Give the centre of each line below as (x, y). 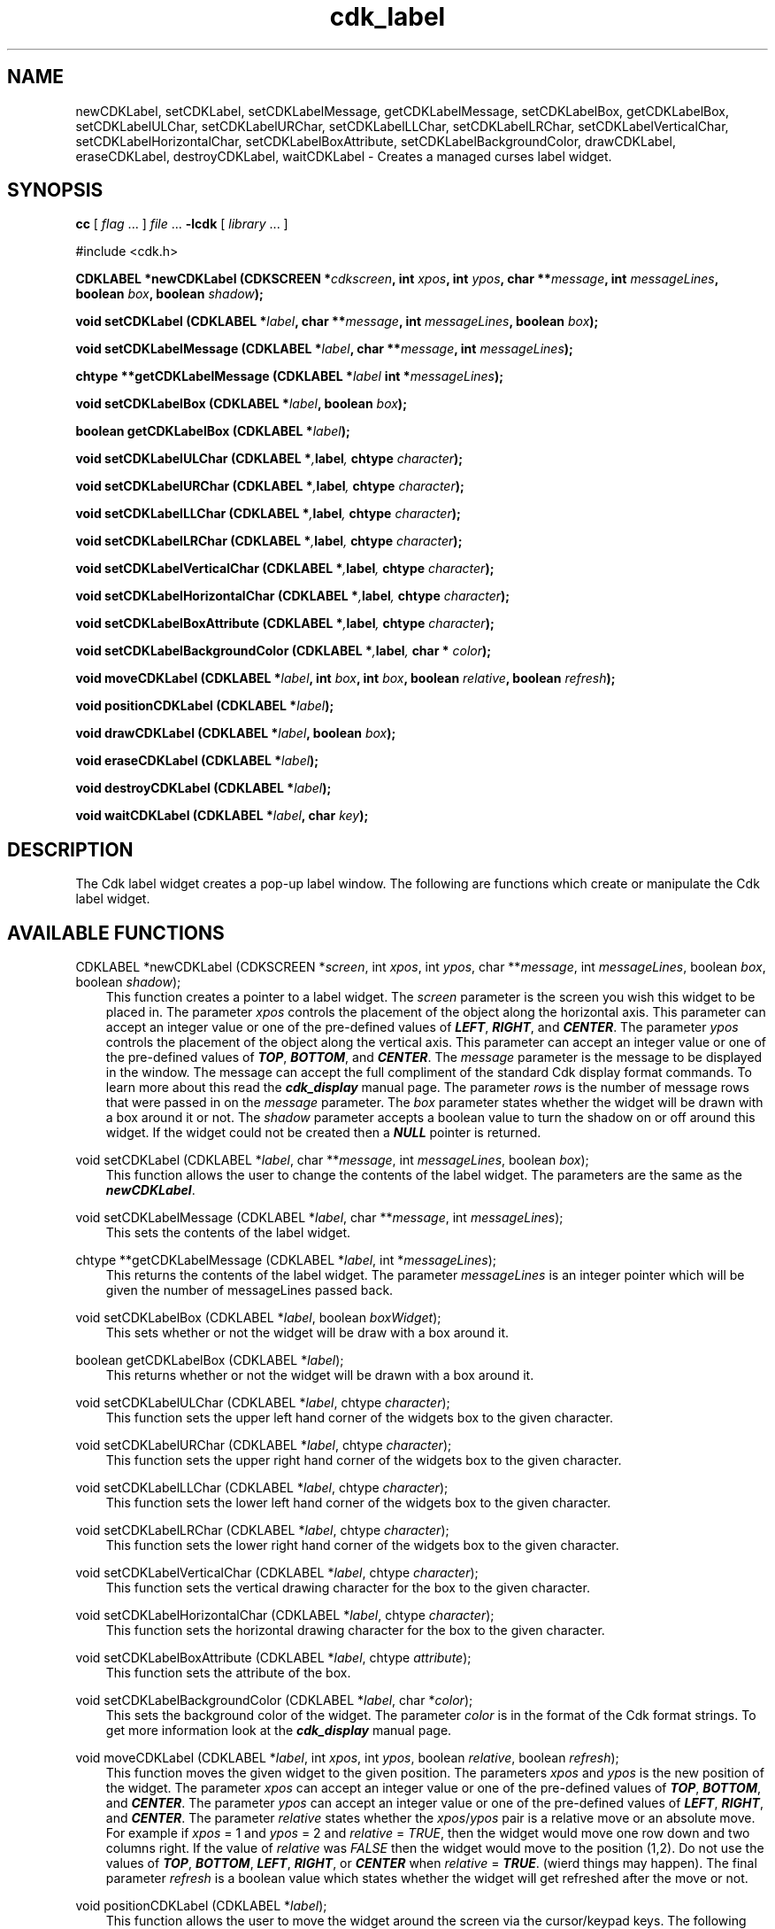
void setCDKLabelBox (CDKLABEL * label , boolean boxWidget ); (258, 1318)
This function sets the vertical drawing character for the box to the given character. (348, 1588)
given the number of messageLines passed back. (249, 1290)
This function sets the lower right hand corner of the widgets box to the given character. (362, 1546)
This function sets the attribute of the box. (228, 1673)
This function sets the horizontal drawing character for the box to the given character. (355, 1631)
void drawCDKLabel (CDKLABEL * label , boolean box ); (236, 733)
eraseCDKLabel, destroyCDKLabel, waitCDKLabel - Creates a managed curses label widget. (344, 156)
